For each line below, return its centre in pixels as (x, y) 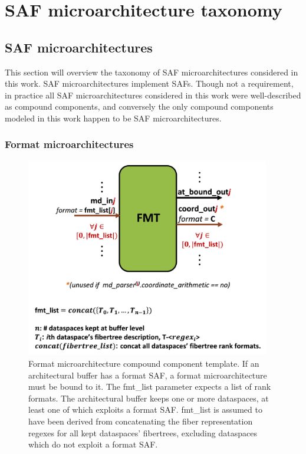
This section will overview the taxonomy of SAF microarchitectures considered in (152, 72)
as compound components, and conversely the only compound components (139, 106)
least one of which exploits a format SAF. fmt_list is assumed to (145, 409)
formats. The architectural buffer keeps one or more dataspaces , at (149, 398)
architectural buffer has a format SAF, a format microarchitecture (148, 375)
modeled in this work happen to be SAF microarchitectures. (113, 118)
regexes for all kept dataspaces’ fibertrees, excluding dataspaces (143, 432)
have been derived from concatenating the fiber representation (141, 421)
